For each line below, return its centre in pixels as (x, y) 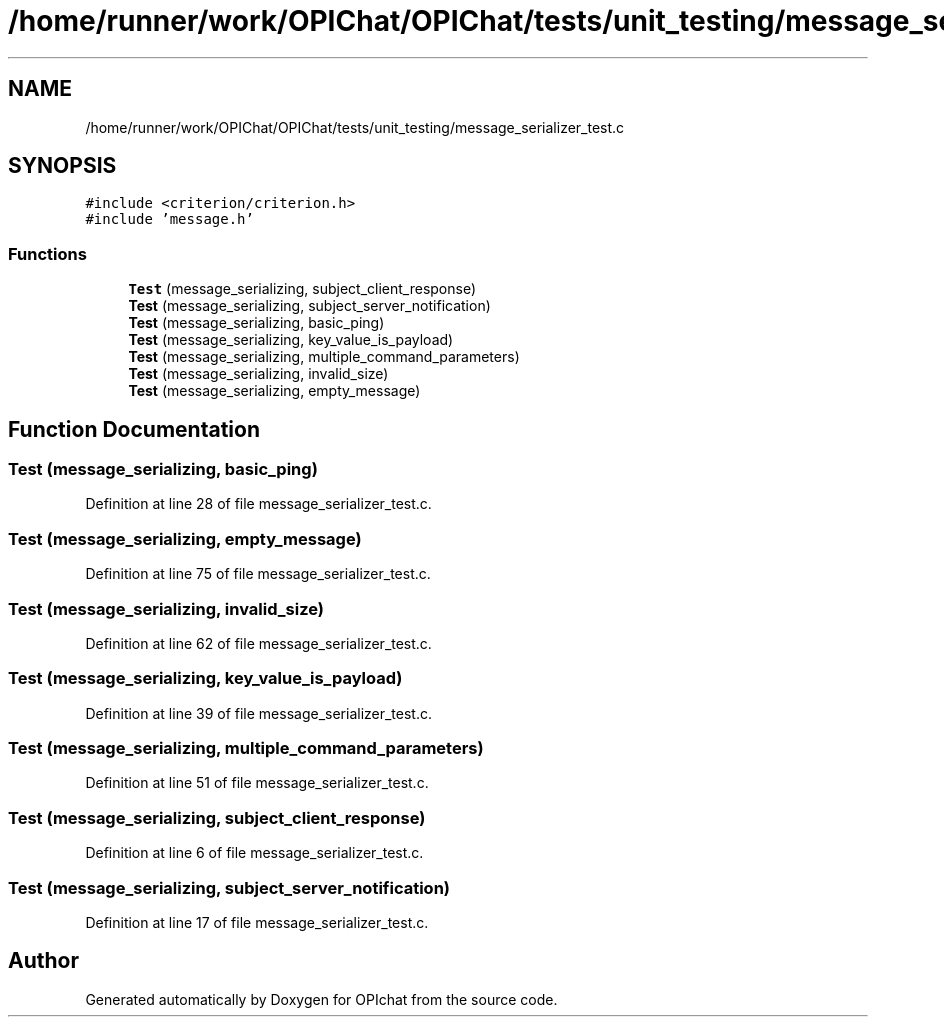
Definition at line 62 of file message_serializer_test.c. (258, 643)
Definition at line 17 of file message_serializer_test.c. (257, 922)
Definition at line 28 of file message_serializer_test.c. (258, 504)
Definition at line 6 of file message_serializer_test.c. (254, 853)
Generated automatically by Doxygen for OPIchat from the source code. (321, 999)
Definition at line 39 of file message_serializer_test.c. (259, 713)
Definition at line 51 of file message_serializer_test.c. (257, 783)
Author (43, 961)
